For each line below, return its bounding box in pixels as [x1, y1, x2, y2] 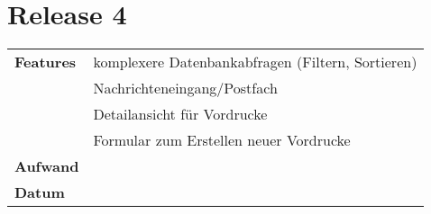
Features [14, 51, 77, 73]
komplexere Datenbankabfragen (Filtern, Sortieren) [93, 51, 417, 73]
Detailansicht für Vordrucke [93, 103, 268, 125]
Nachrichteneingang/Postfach [93, 77, 278, 99]
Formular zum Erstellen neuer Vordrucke [93, 129, 351, 151]
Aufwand [14, 156, 79, 177]
